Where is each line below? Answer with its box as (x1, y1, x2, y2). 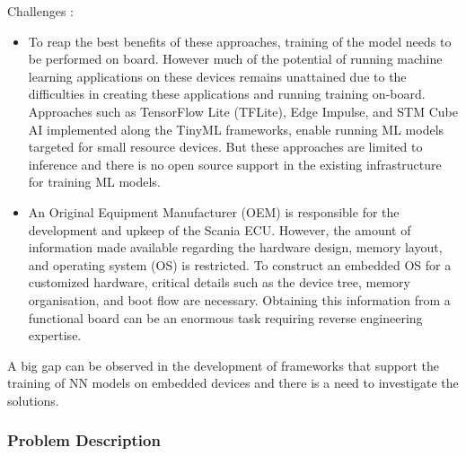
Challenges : (7, 2, 74, 20)
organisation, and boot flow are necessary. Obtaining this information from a (28, 290, 451, 309)
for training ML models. (28, 172, 161, 191)
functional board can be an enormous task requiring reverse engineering (28, 308, 423, 327)
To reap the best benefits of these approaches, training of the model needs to (28, 31, 452, 50)
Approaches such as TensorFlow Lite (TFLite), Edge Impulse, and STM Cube (28, 101, 458, 120)
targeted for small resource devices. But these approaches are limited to (28, 137, 423, 156)
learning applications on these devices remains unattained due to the (28, 66, 407, 85)
